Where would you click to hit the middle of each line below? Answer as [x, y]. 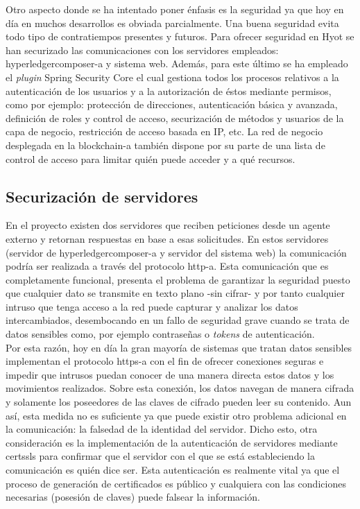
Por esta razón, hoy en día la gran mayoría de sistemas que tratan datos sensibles [179, 347]
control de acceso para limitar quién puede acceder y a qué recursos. [151, 158]
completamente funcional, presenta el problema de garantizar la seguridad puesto [178, 279]
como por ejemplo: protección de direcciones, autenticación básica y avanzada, [172, 104]
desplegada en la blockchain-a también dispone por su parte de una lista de [165, 145]
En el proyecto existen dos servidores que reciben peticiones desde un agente [168, 225]
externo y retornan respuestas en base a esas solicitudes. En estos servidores [167, 238]
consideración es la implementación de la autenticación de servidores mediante [172, 442]
